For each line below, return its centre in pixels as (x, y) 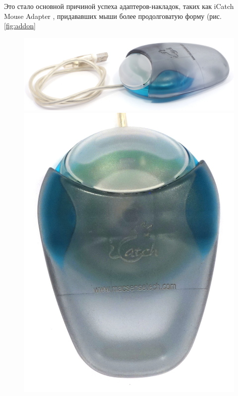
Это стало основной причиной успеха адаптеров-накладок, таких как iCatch (119, 6)
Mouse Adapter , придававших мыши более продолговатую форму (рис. (113, 16)
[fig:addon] (20, 26)
